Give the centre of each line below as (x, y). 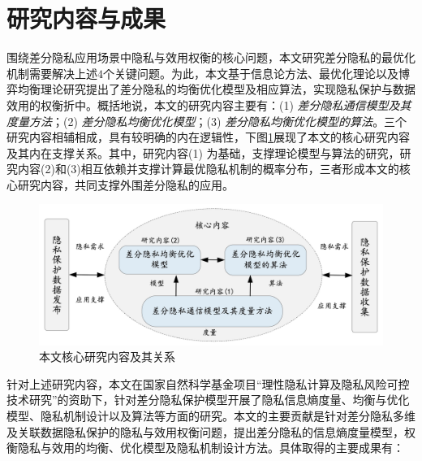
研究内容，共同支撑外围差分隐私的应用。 (125, 184)
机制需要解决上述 (52, 73)
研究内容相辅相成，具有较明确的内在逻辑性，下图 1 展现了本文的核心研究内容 (208, 137)
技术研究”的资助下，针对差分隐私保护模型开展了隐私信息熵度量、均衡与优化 (208, 400)
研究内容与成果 (86, 18)
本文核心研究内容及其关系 (107, 357)
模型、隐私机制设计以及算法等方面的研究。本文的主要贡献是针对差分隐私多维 (211, 415)
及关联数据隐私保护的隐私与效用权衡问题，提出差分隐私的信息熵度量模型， (205, 431)
